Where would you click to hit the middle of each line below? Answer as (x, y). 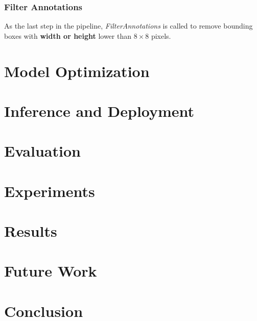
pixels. (161, 35)
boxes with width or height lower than (68, 35)
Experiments (50, 191)
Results (31, 231)
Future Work (51, 271)
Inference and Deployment (99, 110)
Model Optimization (77, 71)
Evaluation (42, 151)
